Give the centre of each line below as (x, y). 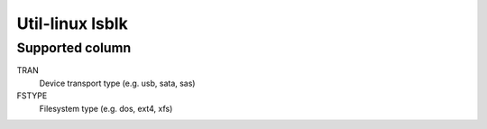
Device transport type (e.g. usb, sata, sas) (117, 83)
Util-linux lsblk (72, 23)
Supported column (74, 48)
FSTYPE (32, 96)
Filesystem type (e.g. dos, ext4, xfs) (106, 108)
